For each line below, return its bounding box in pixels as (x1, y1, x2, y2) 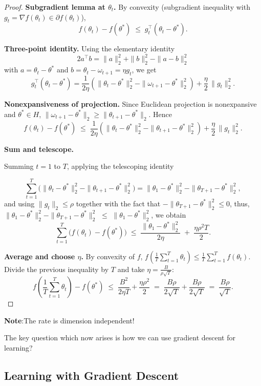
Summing (4, 161, 34, 171)
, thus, (230, 198, 250, 208)
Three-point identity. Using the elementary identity (4, 43, 175, 54)
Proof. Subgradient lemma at (4, 2, 105, 12)
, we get (132, 64, 157, 75)
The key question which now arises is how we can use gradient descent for (4, 332, 236, 343)
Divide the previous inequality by (4, 263, 109, 274)
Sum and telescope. (4, 143, 74, 154)
